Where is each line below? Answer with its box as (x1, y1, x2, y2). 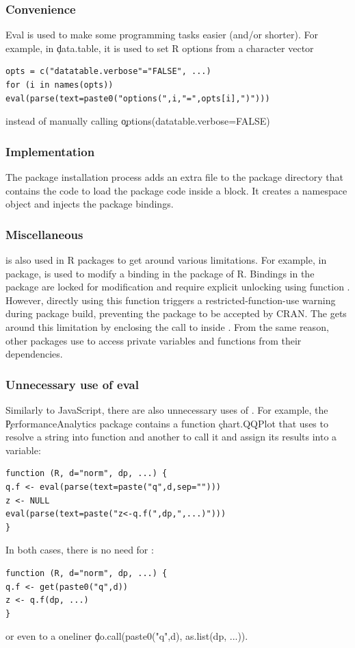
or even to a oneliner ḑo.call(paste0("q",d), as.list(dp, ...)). (5, 629, 248, 643)
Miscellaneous (5, 225, 83, 242)
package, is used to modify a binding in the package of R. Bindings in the (5, 266, 315, 280)
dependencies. (5, 347, 63, 361)
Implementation (5, 142, 95, 160)
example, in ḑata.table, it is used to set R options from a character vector (5, 40, 314, 55)
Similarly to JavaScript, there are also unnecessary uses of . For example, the (5, 402, 328, 416)
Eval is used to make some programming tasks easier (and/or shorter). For (5, 27, 318, 42)
